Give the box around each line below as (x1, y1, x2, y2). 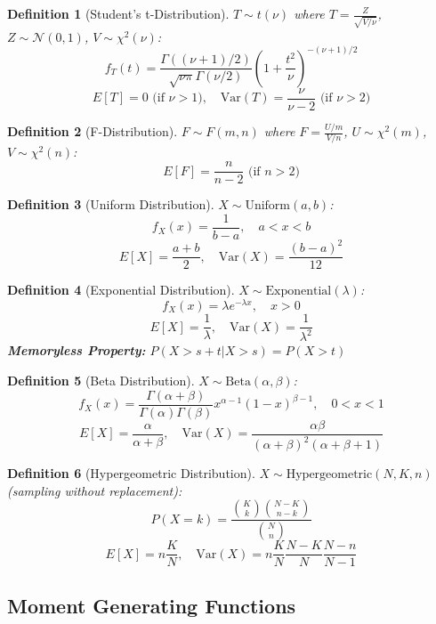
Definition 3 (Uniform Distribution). (7, 195, 214, 214)
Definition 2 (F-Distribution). (7, 122, 178, 141)
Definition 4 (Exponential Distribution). (7, 280, 235, 299)
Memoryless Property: (7, 341, 146, 360)
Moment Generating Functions (7, 591, 296, 619)
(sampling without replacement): (7, 481, 182, 499)
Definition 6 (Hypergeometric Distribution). (7, 464, 255, 482)
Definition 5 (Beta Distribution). (7, 371, 195, 390)
